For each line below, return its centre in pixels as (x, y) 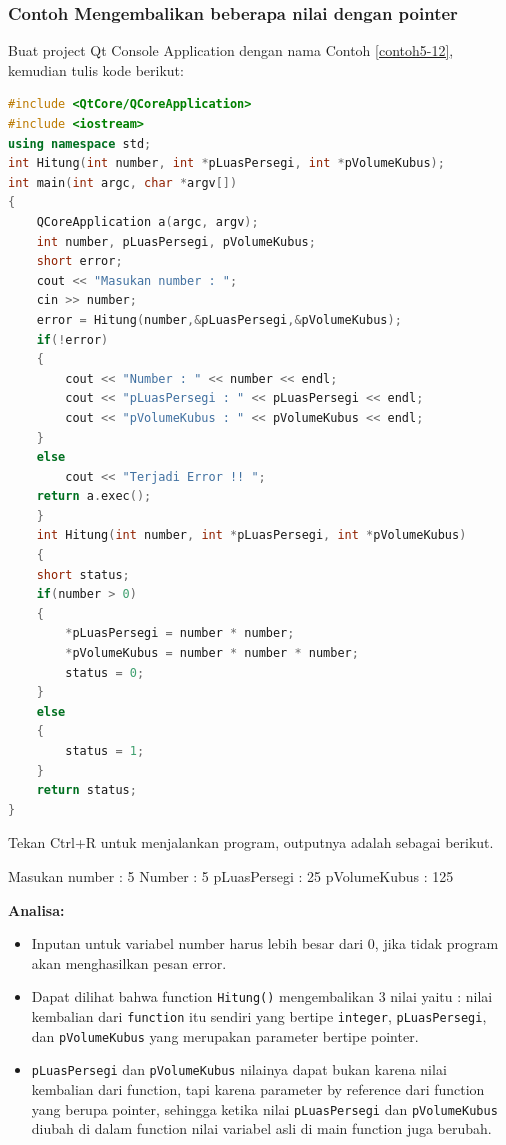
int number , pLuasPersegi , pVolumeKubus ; (176, 241)
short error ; (79, 261)
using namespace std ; (80, 143)
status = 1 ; (105, 751)
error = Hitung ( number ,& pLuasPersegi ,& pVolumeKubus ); (219, 319)
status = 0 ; (105, 672)
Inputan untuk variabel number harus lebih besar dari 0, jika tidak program (265, 943)
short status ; (83, 574)
